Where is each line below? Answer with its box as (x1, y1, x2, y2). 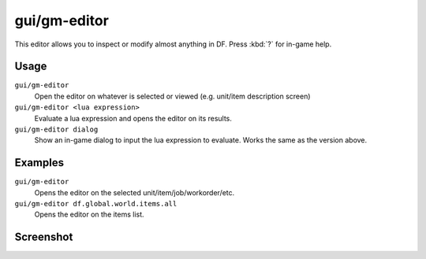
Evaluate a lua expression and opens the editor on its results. (34, 113, 233, 123)
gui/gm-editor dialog (14, 125, 99, 134)
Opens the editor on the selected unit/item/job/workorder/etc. (34, 187, 235, 197)
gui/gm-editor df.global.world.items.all (14, 199, 177, 209)
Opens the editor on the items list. (34, 209, 145, 220)
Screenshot (14, 231, 73, 244)
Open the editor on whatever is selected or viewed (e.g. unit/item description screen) (34, 91, 311, 101)
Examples (14, 156, 65, 169)
